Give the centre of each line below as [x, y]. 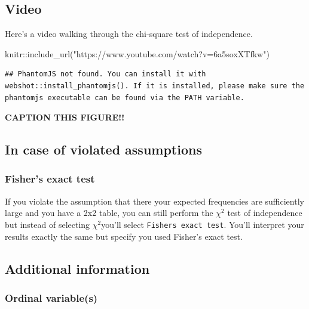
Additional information [77, 268]
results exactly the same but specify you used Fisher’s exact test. [124, 236]
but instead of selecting [48, 224]
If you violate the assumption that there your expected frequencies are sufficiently [154, 201]
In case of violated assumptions [103, 149]
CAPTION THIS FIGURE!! [65, 117]
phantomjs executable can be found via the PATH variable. [125, 98]
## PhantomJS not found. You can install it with [105, 74]
